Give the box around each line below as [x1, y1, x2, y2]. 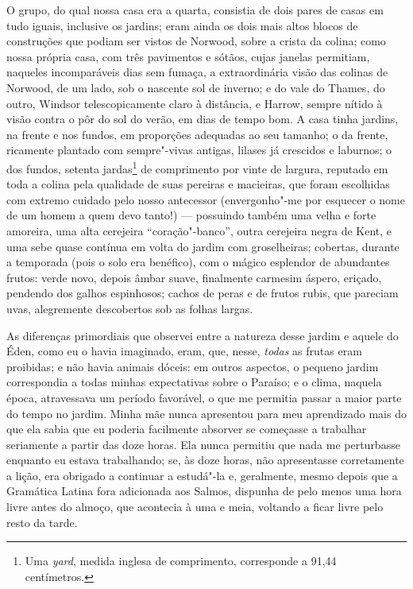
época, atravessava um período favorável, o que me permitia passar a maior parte [6, 389, 402, 405]
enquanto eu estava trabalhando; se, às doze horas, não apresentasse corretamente [6, 451, 404, 468]
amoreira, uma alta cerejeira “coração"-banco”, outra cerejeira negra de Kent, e [6, 222, 392, 238]
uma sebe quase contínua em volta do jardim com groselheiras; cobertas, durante [6, 238, 399, 254]
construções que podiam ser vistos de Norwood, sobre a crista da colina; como [6, 33, 386, 49]
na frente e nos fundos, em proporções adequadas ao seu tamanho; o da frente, [6, 126, 388, 142]
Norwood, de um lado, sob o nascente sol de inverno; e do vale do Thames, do [6, 79, 385, 95]
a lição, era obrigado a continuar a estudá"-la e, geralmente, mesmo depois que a [6, 467, 398, 483]
